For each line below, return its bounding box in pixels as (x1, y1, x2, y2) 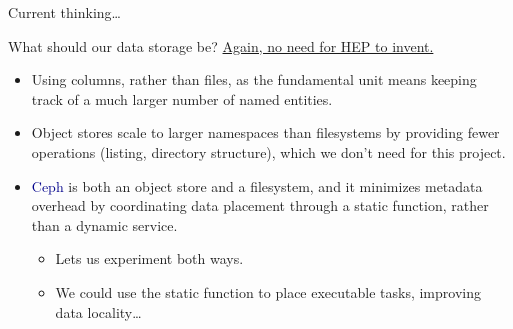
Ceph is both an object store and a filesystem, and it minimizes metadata (31, 175, 483, 196)
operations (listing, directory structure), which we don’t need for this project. (31, 141, 506, 162)
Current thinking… (8, 2, 121, 22)
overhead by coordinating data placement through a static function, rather (31, 195, 489, 216)
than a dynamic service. (31, 214, 178, 235)
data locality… (55, 301, 142, 322)
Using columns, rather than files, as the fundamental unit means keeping (31, 69, 477, 90)
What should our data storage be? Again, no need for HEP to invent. (8, 35, 434, 56)
